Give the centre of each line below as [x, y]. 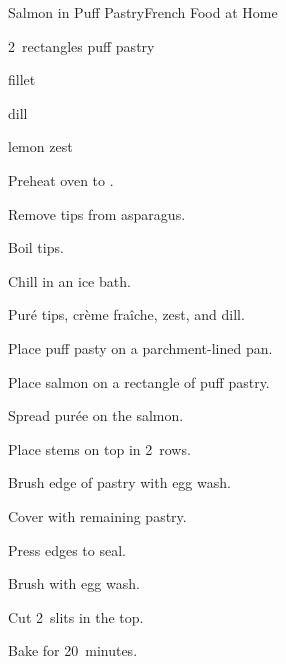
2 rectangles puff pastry [81, 45]
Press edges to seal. [67, 549]
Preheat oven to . [61, 179]
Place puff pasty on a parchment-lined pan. [140, 347]
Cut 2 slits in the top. [76, 616]
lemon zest [40, 146]
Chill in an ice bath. [69, 280]
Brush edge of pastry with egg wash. [119, 482]
